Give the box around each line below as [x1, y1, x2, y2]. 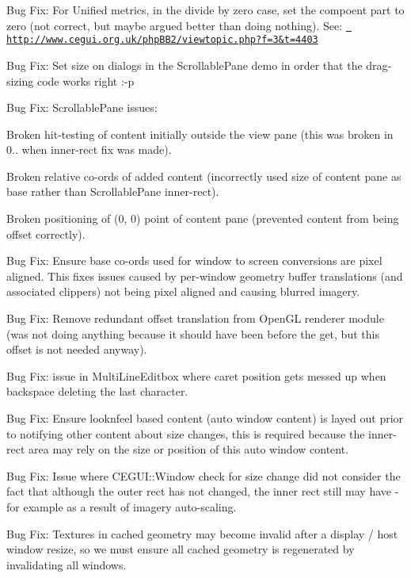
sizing [6, 72, 34, 89]
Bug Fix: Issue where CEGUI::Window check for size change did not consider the [6, 467, 401, 484]
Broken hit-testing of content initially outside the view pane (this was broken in [6, 125, 394, 142]
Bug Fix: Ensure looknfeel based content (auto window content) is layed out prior [6, 410, 404, 426]
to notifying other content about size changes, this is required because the [6, 425, 365, 442]
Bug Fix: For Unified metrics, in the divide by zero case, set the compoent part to [6, 2, 405, 17]
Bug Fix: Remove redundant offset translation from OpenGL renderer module [6, 310, 384, 327]
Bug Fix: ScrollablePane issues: [6, 99, 158, 116]
